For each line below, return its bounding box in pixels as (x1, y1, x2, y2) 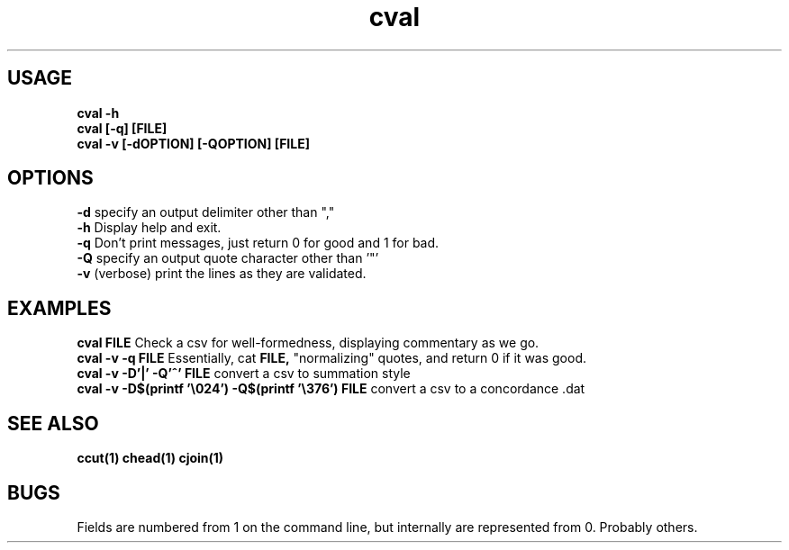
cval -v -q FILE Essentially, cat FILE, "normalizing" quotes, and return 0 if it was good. (77, 350, 587, 366)
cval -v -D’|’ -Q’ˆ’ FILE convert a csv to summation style (77, 365, 411, 382)
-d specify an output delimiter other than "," (77, 204, 335, 221)
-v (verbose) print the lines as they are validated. (77, 266, 367, 282)
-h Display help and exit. (77, 220, 222, 236)
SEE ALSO (7, 411, 99, 435)
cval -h (77, 104, 120, 121)
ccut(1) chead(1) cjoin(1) (77, 450, 224, 466)
